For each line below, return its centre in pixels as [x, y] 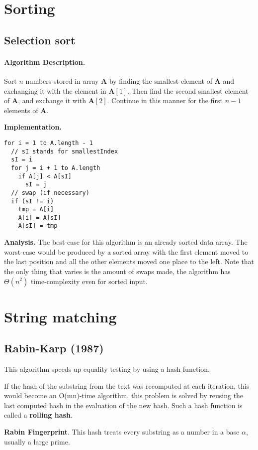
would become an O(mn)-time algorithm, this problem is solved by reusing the [124, 395]
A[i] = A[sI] [40, 218]
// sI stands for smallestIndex [65, 151]
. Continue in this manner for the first [165, 100]
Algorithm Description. [45, 62]
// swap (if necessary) [50, 193]
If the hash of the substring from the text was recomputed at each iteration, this [127, 385]
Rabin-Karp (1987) [54, 348]
